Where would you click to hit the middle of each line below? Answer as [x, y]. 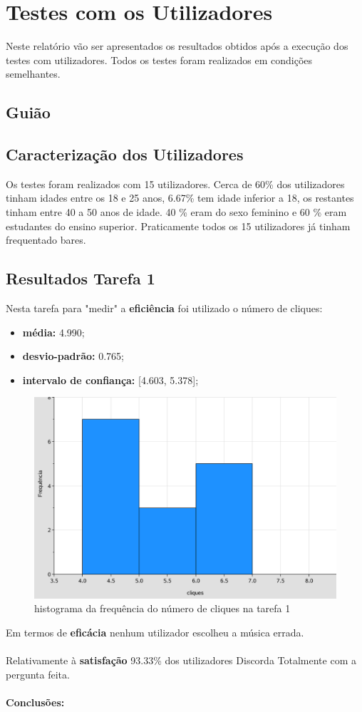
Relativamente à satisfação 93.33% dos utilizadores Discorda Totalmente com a [181, 660]
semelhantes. [33, 74]
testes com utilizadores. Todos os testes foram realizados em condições [159, 60]
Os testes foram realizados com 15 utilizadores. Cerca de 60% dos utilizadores [175, 184]
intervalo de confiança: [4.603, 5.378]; [110, 380]
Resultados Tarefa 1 [81, 278]
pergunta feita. [38, 674]
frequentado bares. [46, 240]
